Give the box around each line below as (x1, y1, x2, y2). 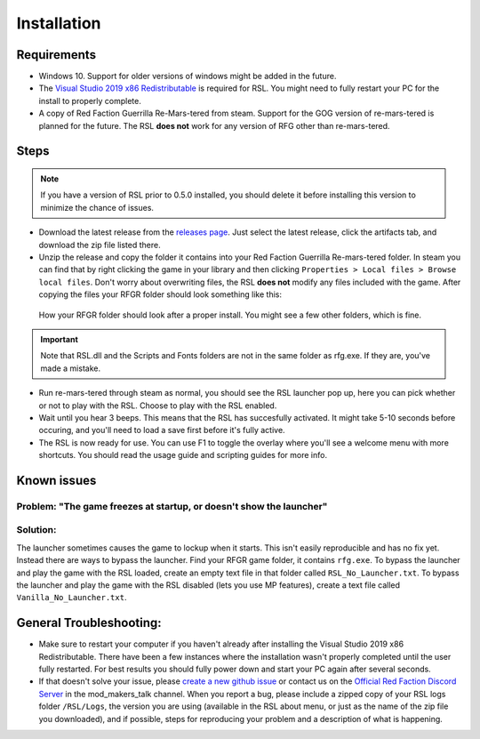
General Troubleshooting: (16, 615, 162, 631)
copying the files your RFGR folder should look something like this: (38, 289, 283, 300)
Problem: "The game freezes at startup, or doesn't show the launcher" (16, 500, 328, 512)
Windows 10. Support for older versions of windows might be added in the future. (38, 71, 337, 82)
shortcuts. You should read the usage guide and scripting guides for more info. (38, 450, 328, 461)
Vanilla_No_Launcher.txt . (16, 592, 127, 603)
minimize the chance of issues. (40, 202, 155, 213)
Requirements (16, 47, 97, 62)
